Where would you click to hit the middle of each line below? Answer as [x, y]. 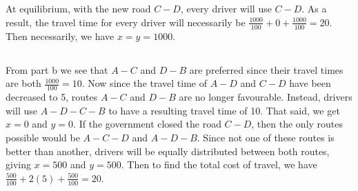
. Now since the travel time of [144, 83]
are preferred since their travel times [266, 69]
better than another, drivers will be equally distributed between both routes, [168, 151]
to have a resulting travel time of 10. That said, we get [224, 110]
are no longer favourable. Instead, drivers [266, 97]
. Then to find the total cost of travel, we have [219, 164]
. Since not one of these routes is [266, 137]
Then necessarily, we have [60, 36]
